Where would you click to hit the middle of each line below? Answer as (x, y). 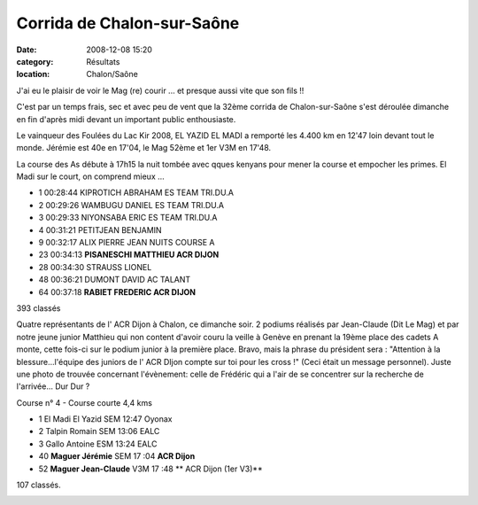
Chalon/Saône (112, 74)
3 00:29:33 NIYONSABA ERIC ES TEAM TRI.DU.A (128, 218)
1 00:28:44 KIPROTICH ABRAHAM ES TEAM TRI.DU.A (136, 193)
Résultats (103, 61)
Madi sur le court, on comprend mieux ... (91, 176)
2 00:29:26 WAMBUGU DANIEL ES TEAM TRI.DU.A (131, 205)
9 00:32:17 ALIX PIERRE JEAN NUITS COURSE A (127, 243)
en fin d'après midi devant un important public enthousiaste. (126, 119)
